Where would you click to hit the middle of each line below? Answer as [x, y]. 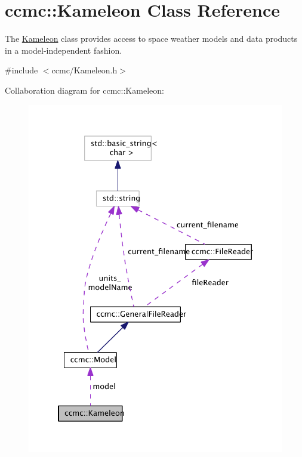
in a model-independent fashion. [64, 50]
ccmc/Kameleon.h [84, 70]
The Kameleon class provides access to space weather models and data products [151, 38]
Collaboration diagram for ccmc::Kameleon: [84, 90]
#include [21, 70]
